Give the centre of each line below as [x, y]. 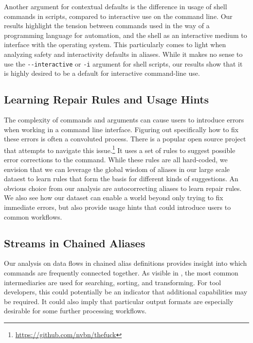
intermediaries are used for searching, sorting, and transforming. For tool [113, 282]
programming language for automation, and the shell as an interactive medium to [126, 35]
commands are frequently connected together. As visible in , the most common [121, 273]
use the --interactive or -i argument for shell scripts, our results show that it [123, 63]
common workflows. [33, 216]
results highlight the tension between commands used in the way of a [107, 26]
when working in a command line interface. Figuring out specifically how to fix [121, 129]
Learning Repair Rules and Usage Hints [107, 99]
